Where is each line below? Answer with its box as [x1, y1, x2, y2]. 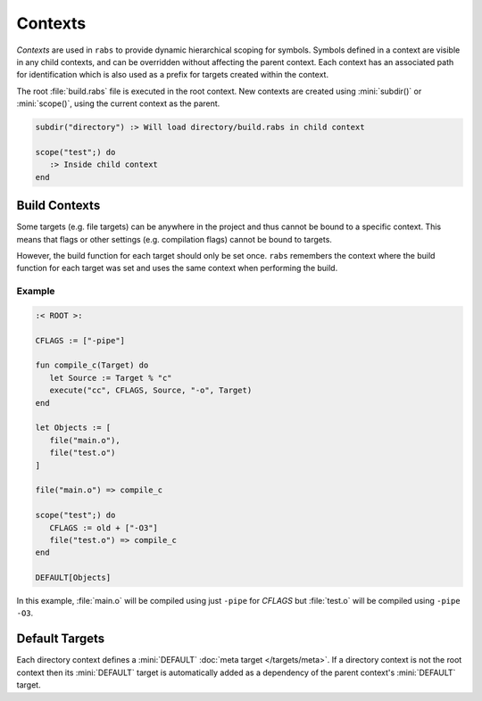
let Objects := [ [35, 423, 112, 433]
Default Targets [16, 631, 105, 647]
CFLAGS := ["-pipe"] [35, 335, 125, 345]
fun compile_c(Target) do [35, 360, 149, 370]
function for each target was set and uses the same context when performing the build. [16, 263, 338, 274]
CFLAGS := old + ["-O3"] [49, 523, 158, 532]
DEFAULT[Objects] [35, 573, 112, 583]
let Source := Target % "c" [49, 373, 173, 383]
